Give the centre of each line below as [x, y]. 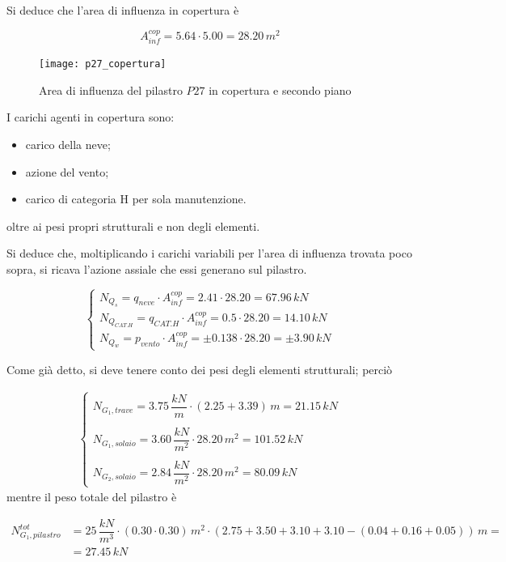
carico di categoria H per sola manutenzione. [136, 199]
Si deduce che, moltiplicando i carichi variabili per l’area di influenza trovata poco [209, 253]
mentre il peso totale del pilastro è [92, 497]
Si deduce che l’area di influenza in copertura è [123, 10]
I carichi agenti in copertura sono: [91, 117]
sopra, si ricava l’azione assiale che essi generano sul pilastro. [157, 268]
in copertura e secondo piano [280, 89]
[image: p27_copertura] [103, 64]
